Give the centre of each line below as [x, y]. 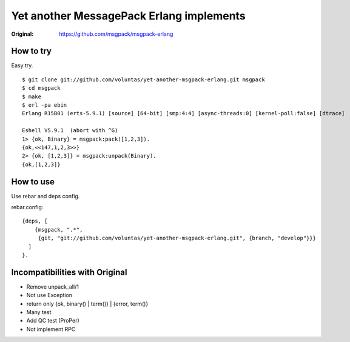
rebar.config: [27, 207]
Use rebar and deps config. [45, 196]
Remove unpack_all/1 [52, 287]
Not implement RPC [51, 329]
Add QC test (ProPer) [53, 321]
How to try [31, 51]
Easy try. [22, 65]
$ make [32, 96]
